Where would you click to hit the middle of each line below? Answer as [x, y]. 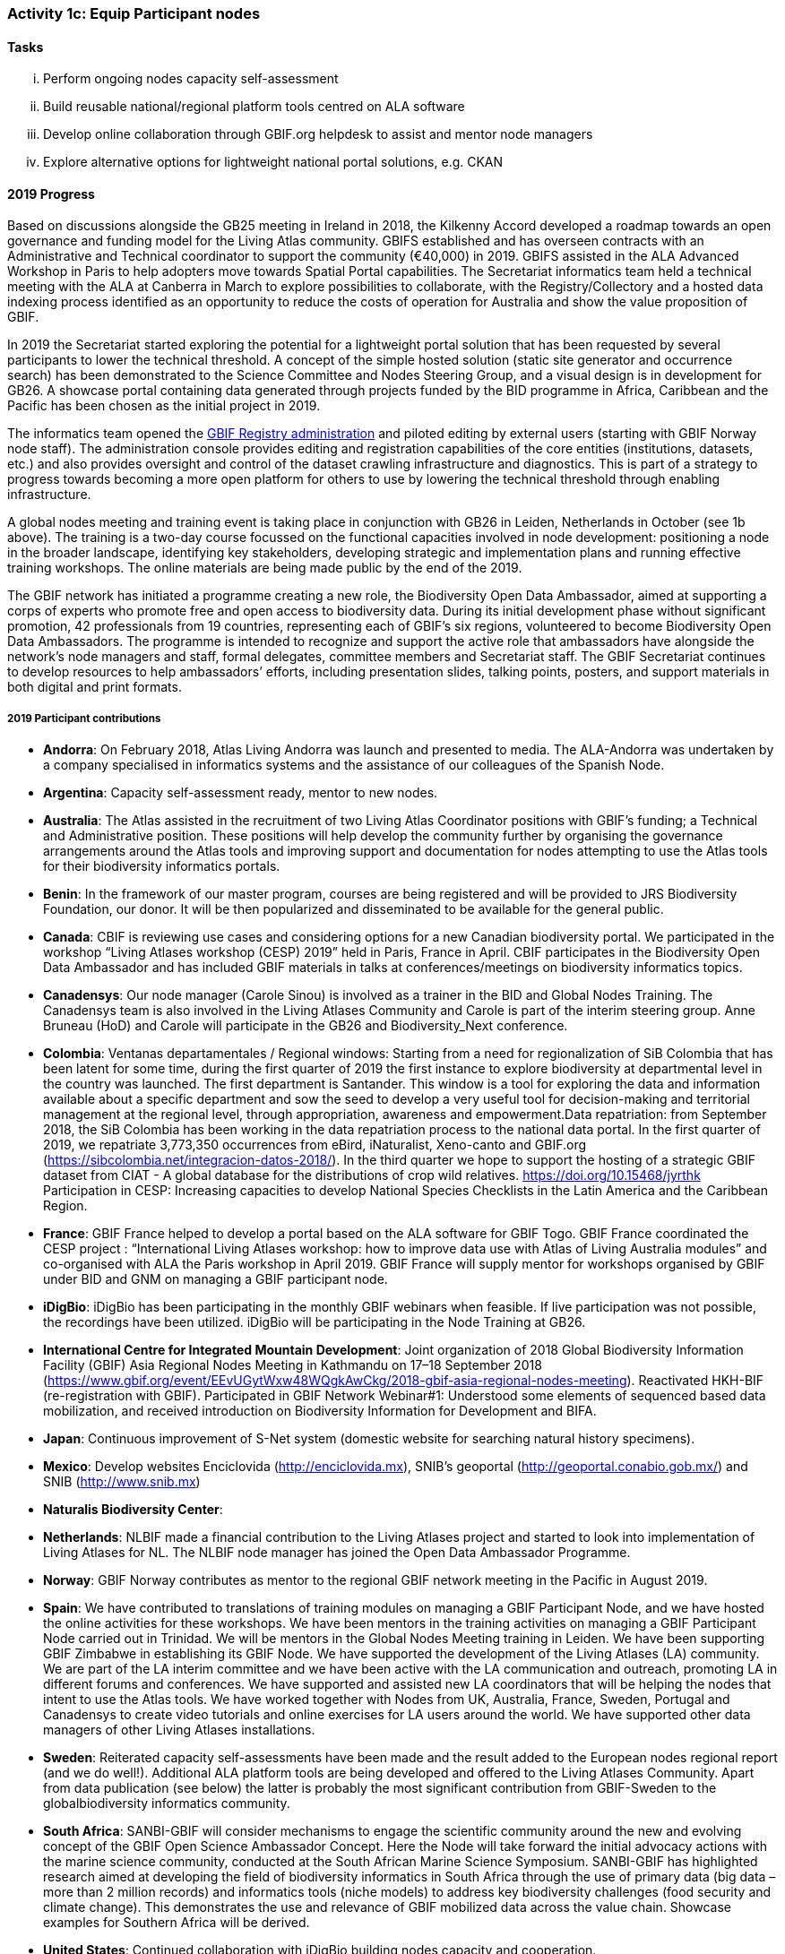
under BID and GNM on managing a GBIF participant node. [216, 1279]
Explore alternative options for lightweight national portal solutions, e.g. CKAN [273, 162]
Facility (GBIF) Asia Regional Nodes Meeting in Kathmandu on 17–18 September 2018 [293, 1365]
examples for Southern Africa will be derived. [177, 1923]
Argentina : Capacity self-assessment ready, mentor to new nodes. [241, 793]
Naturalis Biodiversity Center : [133, 1510]
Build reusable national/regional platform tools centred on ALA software [254, 107]
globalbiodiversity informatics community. [167, 1803]
